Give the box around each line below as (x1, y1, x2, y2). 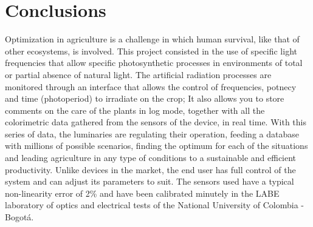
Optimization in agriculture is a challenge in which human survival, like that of (5, 33, 300, 45)
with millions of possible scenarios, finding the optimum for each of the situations (5, 139, 308, 152)
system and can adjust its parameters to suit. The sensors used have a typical (5, 175, 294, 188)
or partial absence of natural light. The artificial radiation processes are (5, 68, 272, 81)
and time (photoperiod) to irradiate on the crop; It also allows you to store (5, 92, 284, 105)
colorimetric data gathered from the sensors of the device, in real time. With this (5, 116, 306, 128)
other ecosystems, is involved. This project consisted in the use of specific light (5, 44, 297, 57)
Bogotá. (5, 211, 34, 223)
